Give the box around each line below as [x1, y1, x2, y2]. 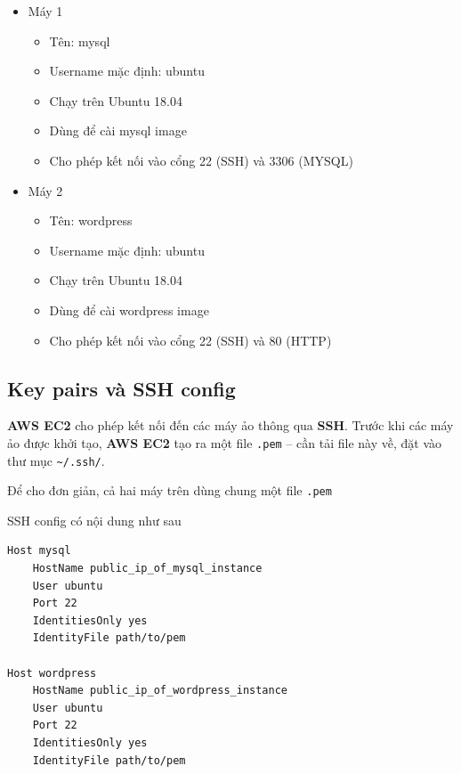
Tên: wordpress [49, 211, 133, 230]
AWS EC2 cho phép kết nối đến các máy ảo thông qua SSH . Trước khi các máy [7, 416, 454, 435]
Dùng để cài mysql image [49, 121, 187, 140]
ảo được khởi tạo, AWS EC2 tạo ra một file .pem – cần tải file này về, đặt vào [7, 433, 441, 452]
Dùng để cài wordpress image [49, 300, 209, 319]
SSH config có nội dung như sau [7, 510, 182, 529]
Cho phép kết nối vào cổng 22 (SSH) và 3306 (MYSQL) [49, 151, 353, 169]
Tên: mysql [49, 31, 110, 50]
